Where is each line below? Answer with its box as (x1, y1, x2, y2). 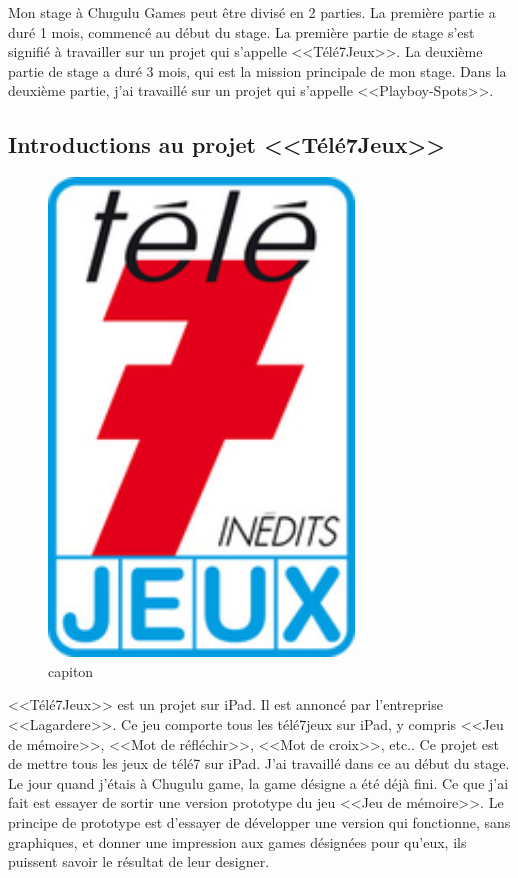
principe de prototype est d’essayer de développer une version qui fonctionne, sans (8, 811, 511, 832)
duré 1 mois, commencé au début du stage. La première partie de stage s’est (8, 21, 475, 42)
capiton (48, 660, 94, 681)
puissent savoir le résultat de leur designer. (8, 851, 270, 872)
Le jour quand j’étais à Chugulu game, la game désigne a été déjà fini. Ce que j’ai (8, 772, 509, 793)
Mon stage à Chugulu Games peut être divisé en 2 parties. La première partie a (8, 2, 496, 22)
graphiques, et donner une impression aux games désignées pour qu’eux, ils (8, 831, 467, 852)
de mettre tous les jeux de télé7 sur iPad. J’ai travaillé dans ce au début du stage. (8, 753, 510, 774)
